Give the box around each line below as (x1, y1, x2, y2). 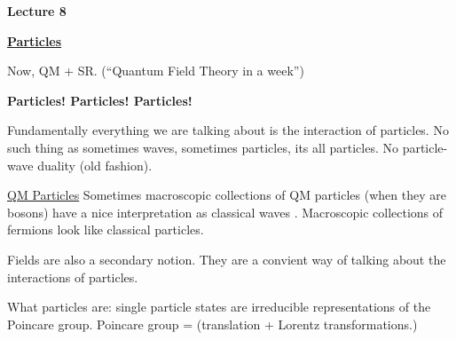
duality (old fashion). (37, 155, 153, 174)
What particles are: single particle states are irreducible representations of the (7, 297, 431, 316)
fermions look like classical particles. (7, 220, 204, 239)
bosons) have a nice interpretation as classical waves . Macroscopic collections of (7, 202, 444, 221)
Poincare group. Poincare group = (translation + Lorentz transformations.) (7, 314, 418, 333)
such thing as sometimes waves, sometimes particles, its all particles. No (7, 138, 398, 156)
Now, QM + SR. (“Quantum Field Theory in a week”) (7, 61, 304, 80)
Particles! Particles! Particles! (7, 91, 193, 109)
